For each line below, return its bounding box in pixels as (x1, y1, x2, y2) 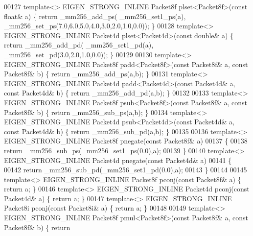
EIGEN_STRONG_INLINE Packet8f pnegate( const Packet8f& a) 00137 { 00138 (4, 136, 248, 146)
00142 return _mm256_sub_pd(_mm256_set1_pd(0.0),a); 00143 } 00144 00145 (4, 165, 247, 175)
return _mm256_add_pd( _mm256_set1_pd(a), (4, 40, 154, 50)
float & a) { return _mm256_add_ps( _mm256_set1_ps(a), (4, 11, 186, 21)
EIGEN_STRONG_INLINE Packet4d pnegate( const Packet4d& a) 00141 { (4, 155, 232, 165)
